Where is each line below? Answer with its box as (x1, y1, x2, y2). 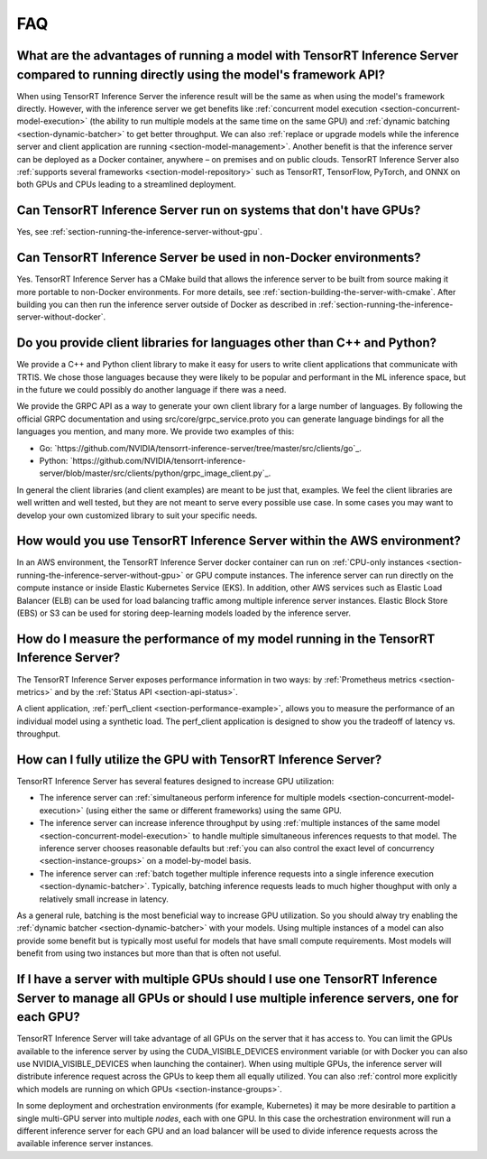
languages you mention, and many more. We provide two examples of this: (16, 426, 295, 437)
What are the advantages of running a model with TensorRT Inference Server (16, 48, 459, 63)
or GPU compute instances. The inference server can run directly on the (185, 570, 455, 580)
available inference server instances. (16, 1138, 153, 1149)
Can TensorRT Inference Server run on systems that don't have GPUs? (16, 203, 421, 218)
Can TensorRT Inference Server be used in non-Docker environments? (16, 250, 421, 265)
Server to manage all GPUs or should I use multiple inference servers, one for (16, 990, 459, 1006)
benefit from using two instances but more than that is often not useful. (16, 948, 281, 959)
